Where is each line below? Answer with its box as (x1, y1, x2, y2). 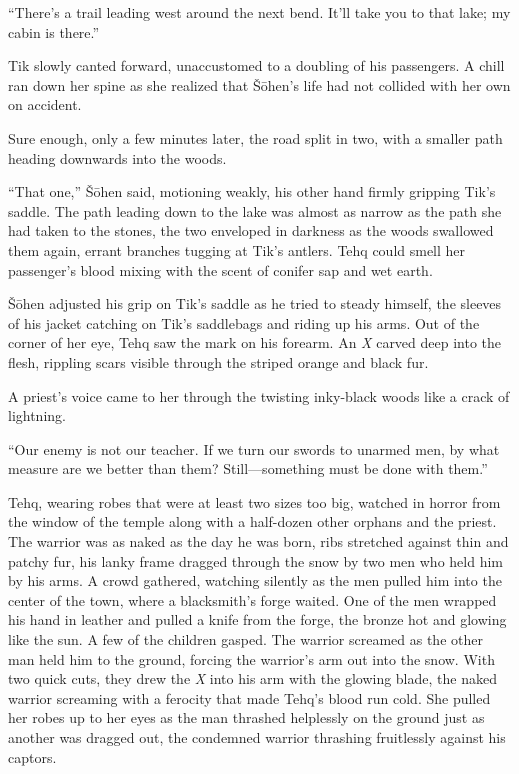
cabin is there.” (8, 21, 100, 42)
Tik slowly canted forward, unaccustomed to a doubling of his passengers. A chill (8, 55, 505, 76)
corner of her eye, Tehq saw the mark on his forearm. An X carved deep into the (8, 332, 502, 353)
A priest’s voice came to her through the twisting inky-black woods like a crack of (8, 385, 510, 406)
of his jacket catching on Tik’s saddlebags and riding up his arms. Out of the (8, 312, 480, 333)
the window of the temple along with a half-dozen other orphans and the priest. (8, 511, 497, 532)
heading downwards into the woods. (8, 147, 227, 168)
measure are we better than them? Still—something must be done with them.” (8, 458, 488, 479)
